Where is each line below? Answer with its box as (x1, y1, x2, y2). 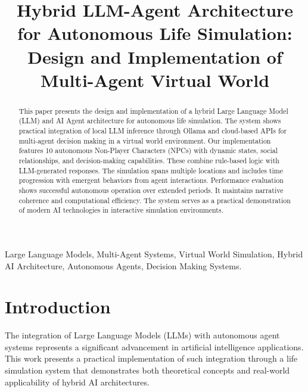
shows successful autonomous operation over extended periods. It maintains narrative (18, 185, 284, 195)
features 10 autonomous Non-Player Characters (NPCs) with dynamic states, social (18, 145, 278, 155)
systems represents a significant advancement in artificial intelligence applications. (5, 340, 304, 353)
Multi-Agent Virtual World (40, 67, 270, 92)
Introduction (5, 294, 111, 319)
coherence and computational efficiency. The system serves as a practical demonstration (18, 195, 291, 205)
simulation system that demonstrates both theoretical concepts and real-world (5, 364, 290, 377)
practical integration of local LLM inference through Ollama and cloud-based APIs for (18, 126, 287, 136)
